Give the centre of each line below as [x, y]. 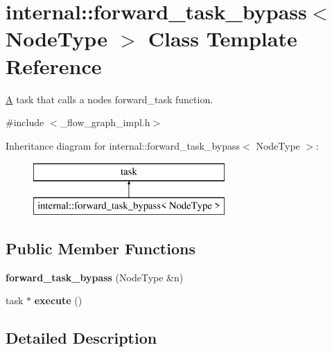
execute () [58, 300]
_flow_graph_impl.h [105, 122]
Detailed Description [81, 338]
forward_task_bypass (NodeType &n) [95, 277]
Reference [54, 65]
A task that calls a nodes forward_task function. [110, 99]
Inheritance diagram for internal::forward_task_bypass [123, 145]
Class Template [222, 38]
